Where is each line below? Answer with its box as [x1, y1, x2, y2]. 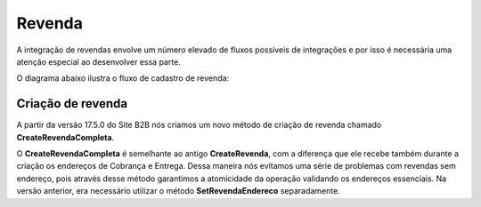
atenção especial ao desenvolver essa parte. [16, 56, 182, 67]
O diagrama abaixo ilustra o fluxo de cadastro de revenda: [16, 73, 230, 84]
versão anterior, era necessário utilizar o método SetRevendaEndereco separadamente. [16, 186, 340, 196]
